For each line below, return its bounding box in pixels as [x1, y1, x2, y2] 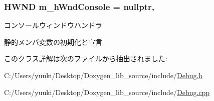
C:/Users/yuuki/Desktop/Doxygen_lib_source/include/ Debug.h [4, 70, 203, 80]
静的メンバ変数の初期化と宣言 [4, 36, 102, 47]
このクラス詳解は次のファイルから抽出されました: [4, 53, 167, 64]
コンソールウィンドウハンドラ [4, 20, 102, 30]
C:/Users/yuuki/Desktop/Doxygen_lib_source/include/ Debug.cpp [4, 87, 210, 97]
